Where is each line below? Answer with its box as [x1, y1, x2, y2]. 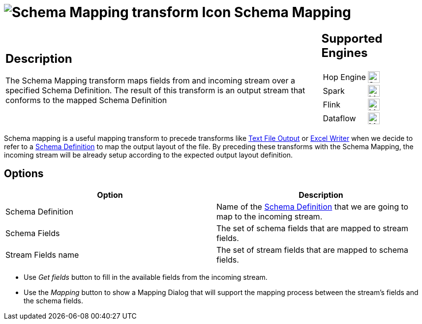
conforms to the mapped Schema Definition [5, 95, 167, 106]
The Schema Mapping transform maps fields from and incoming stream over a [5, 76, 295, 86]
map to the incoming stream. [216, 211, 323, 221]
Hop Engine [323, 72, 366, 82]
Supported [321, 31, 383, 46]
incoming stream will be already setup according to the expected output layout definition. [4, 150, 293, 159]
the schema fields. [24, 296, 83, 305]
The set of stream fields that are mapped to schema [216, 244, 409, 255]
